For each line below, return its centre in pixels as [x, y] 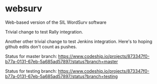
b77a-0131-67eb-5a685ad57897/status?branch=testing [61, 76]
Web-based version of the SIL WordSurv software [56, 22]
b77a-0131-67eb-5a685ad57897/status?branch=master [62, 61]
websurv [24, 9]
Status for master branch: [31, 56]
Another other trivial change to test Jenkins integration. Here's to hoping [79, 41]
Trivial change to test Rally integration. [44, 32]
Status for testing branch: [31, 71]
